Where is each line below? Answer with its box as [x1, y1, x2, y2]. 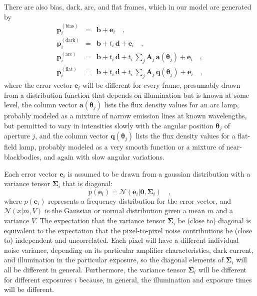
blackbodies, [4, 152, 41, 162]
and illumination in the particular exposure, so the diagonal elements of [4, 254, 224, 265]
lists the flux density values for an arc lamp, [104, 99, 239, 110]
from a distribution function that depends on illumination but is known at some [4, 89, 249, 100]
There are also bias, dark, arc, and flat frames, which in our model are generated [4, 2, 251, 12]
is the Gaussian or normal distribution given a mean [44, 205, 205, 216]
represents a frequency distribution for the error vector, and [48, 195, 231, 206]
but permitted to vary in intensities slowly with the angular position [4, 120, 213, 131]
